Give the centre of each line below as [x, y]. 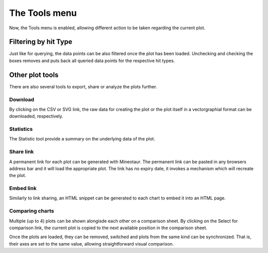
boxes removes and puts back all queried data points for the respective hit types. [92, 61]
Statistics [21, 129]
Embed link [23, 189]
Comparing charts [32, 211]
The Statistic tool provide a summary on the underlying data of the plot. [82, 139]
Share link [22, 152]
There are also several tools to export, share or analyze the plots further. [83, 86]
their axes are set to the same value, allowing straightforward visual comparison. [91, 244]
